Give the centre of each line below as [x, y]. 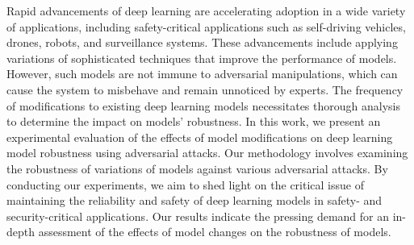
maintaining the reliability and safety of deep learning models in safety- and [194, 200]
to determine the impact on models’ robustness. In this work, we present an [194, 121]
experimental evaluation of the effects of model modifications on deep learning [200, 137]
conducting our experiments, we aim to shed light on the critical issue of [185, 184]
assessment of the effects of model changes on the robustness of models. [215, 232]
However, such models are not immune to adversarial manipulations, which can [202, 74]
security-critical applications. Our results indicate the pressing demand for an [198, 216]
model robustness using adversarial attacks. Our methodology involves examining [207, 153]
